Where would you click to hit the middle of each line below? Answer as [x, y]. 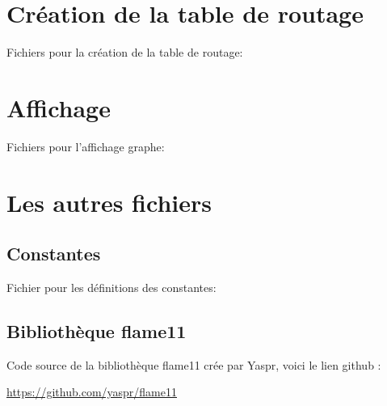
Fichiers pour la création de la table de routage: [125, 52]
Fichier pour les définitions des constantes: [111, 288]
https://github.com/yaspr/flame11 [92, 392]
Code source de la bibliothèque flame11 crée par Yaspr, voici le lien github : [194, 364]
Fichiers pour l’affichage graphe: [86, 146]
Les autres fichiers [109, 202]
